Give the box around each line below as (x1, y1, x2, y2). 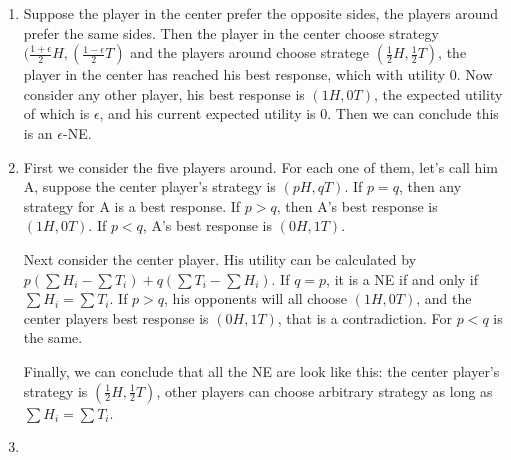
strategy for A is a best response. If (23, 195, 241, 216)
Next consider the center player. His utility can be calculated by (23, 248, 417, 269)
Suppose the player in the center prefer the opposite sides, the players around (23, 3, 499, 23)
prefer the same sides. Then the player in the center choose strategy (23, 22, 439, 43)
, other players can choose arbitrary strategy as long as (156, 380, 493, 401)
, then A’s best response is (276, 195, 438, 216)
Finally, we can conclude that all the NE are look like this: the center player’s (23, 360, 500, 381)
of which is (23, 103, 90, 124)
